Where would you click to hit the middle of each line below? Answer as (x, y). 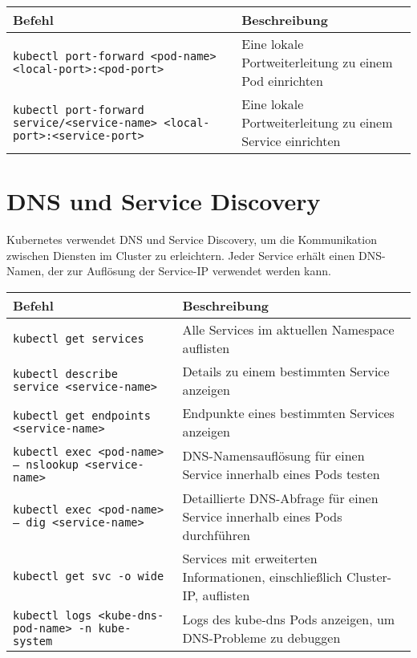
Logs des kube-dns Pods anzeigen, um (289, 619)
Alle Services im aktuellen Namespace (288, 329)
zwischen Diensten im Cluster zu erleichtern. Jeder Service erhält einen (181, 255)
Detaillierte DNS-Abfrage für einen (280, 498)
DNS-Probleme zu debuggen (261, 637)
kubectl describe (65, 374)
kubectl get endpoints (82, 415)
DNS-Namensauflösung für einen (273, 455)
